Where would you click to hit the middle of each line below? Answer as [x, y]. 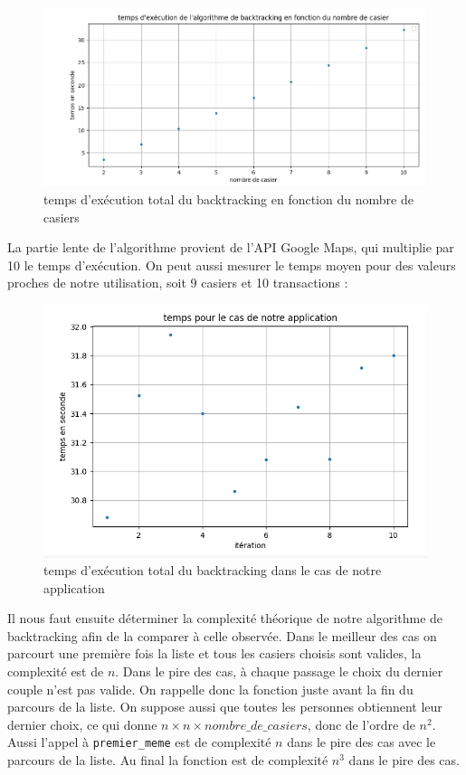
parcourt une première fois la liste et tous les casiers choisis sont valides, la [214, 653]
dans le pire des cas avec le [361, 742]
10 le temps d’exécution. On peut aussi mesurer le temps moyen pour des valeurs [232, 265]
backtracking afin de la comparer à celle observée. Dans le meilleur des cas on [222, 635]
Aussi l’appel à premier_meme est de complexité [139, 742]
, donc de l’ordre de [361, 724]
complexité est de [56, 671]
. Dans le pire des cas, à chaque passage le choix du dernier [279, 671]
